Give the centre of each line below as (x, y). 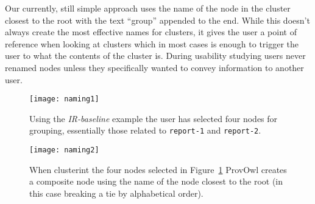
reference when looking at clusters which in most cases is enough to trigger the (152, 43)
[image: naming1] (64, 99)
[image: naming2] (64, 150)
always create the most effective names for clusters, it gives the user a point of (151, 32)
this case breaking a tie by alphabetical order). (116, 193)
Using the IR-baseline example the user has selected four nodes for (154, 118)
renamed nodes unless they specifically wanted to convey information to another (154, 67)
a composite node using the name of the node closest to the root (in (156, 181)
